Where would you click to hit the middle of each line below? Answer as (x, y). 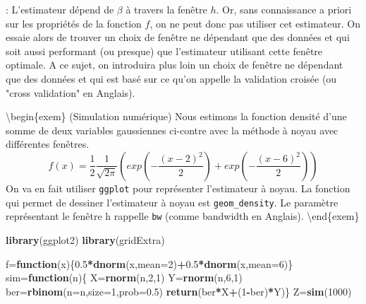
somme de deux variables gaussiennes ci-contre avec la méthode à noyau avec (172, 130)
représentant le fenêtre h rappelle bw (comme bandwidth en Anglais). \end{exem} (183, 216)
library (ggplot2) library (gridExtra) (85, 239)
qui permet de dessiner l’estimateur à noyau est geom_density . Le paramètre (172, 202)
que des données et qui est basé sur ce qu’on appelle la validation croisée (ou (171, 78)
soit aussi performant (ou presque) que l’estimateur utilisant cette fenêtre (164, 51)
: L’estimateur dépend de (60, 9)
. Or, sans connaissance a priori (284, 9)
